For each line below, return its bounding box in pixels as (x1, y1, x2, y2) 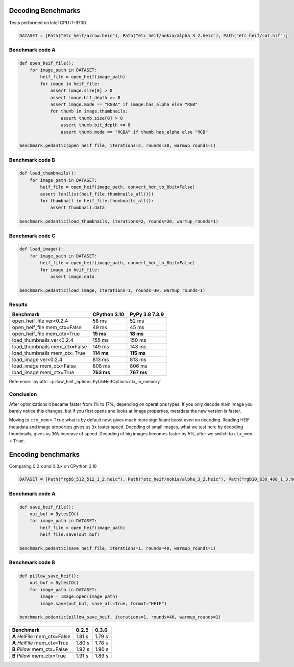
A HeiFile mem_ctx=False (12, 633, 71, 640)
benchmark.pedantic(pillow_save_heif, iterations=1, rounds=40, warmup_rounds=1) (19, 614, 221, 620)
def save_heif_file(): (19, 504, 74, 510)
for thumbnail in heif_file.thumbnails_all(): (40, 198, 154, 204)
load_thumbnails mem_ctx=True (12, 350, 85, 357)
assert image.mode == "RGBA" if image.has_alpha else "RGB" (50, 101, 198, 107)
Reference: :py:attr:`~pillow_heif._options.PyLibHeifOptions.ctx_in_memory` (9, 379, 162, 385)
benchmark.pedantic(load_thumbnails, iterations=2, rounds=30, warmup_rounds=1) (19, 219, 219, 224)
